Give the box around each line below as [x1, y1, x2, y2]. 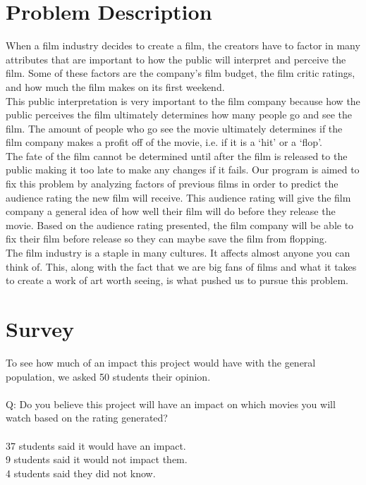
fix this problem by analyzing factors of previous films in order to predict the [6, 176, 338, 191]
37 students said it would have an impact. [6, 438, 186, 453]
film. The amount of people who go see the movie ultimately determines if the [6, 121, 343, 135]
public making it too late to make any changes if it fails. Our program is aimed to [6, 162, 360, 177]
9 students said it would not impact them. [6, 452, 188, 467]
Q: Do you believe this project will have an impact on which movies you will [6, 396, 336, 411]
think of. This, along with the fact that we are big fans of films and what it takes [6, 259, 357, 274]
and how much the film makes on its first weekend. [6, 79, 225, 94]
